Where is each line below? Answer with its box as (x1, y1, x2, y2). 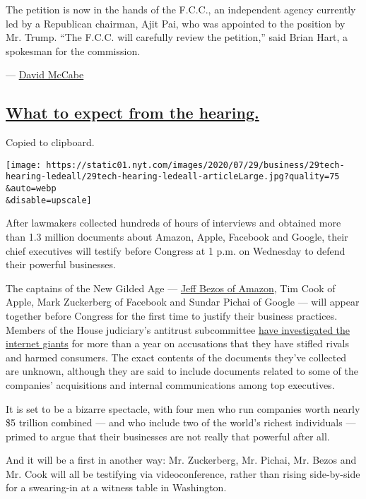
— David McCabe (6, 67, 84, 82)
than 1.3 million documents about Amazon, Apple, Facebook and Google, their (6, 229, 348, 244)
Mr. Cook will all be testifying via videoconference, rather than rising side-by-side (6, 466, 360, 481)
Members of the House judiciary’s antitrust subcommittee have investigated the (6, 322, 350, 337)
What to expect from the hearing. (6, 102, 259, 124)
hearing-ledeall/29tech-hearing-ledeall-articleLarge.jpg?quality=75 (6, 172, 340, 182)
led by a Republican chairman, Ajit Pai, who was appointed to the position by (6, 16, 346, 30)
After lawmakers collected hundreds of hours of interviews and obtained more (6, 215, 341, 230)
